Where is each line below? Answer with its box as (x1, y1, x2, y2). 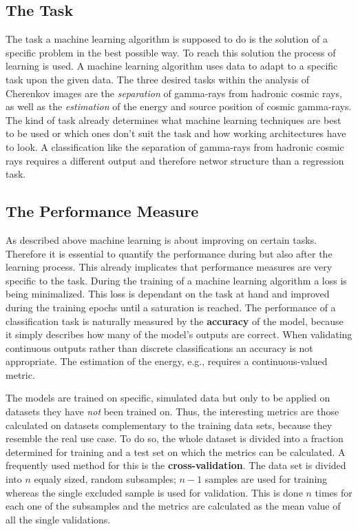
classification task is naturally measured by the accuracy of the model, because (6, 313, 344, 328)
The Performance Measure (6, 200, 199, 222)
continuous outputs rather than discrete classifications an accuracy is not (6, 340, 313, 355)
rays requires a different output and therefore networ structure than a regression (6, 153, 344, 167)
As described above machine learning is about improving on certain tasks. (6, 232, 317, 247)
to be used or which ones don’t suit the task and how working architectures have (6, 126, 346, 140)
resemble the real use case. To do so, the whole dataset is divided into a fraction (6, 431, 344, 446)
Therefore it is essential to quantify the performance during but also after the (6, 246, 333, 260)
